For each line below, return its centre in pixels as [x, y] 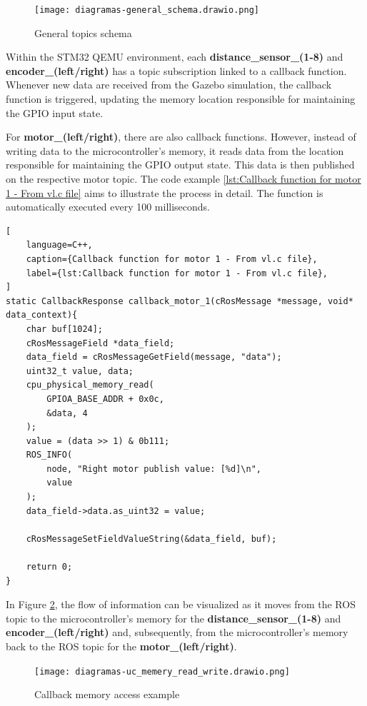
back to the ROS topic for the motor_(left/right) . [121, 646]
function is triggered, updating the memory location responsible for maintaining [181, 99]
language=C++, [59, 245]
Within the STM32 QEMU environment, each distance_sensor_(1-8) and [175, 57]
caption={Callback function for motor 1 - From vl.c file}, [172, 259]
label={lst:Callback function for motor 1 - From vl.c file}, [177, 273]
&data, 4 [67, 413]
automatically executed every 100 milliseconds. [108, 207]
